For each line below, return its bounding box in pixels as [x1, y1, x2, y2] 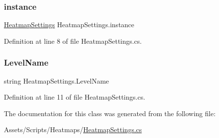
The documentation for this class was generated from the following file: [4, 108, 216, 118]
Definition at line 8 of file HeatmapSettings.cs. [4, 35, 142, 46]
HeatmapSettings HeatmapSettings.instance [4, 19, 134, 30]
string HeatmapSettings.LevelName [4, 75, 109, 86]
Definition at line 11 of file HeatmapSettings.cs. [4, 92, 146, 102]
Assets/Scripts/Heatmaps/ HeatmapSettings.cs [4, 124, 142, 135]
